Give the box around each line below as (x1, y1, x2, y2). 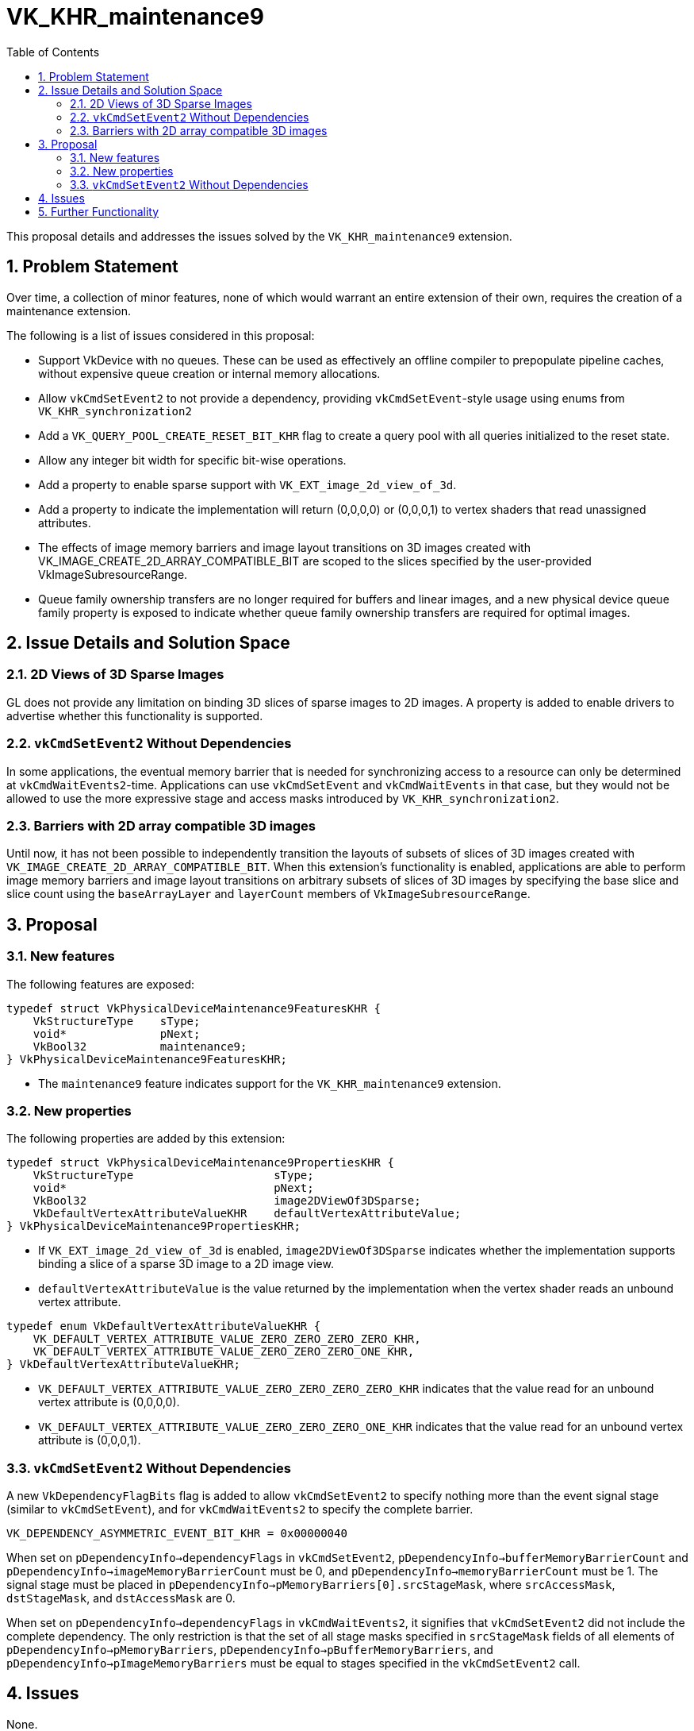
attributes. (38, 515, 91, 530)
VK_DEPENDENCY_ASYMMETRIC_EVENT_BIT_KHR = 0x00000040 (6, 1527, 347, 1540)
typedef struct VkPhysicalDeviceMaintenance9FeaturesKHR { (6, 1001, 382, 1015)
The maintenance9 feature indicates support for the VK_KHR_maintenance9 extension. (38, 1076, 501, 1090)
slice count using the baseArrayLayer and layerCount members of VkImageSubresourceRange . (6, 887, 531, 901)
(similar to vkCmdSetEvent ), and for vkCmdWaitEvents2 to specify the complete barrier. (6, 1502, 474, 1517)
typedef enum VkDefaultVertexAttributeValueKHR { (6, 1320, 321, 1333)
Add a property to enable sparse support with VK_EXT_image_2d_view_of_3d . (38, 477, 457, 492)
